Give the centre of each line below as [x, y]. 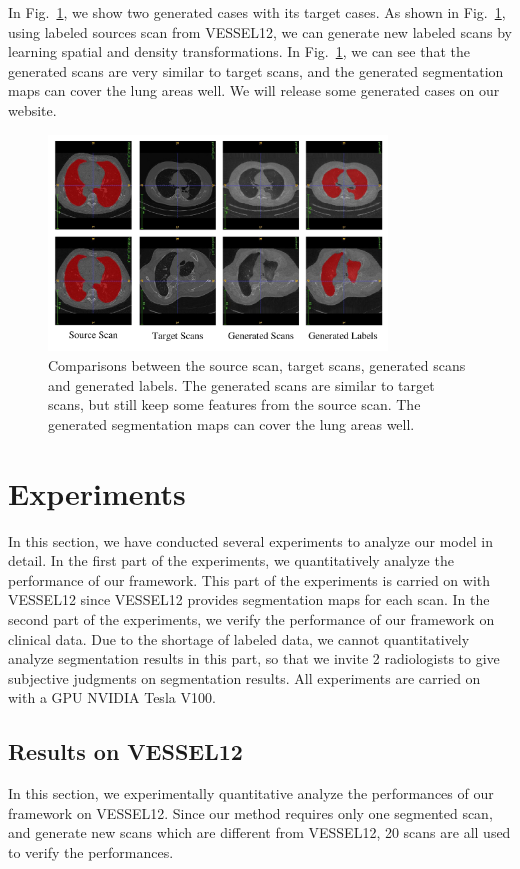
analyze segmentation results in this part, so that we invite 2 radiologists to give [254, 658]
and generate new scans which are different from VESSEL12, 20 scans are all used [259, 832]
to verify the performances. [91, 851]
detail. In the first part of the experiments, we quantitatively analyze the [231, 560]
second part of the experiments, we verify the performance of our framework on [251, 618]
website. [32, 109]
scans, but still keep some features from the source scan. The [234, 404]
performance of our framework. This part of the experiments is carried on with [249, 579]
